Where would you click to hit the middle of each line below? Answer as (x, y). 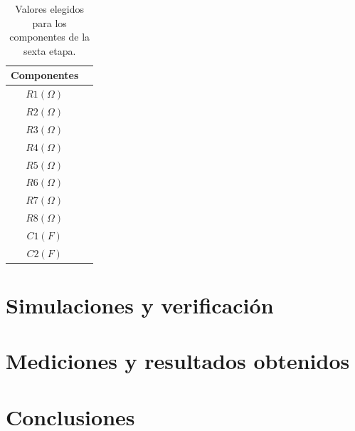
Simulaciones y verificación (140, 305)
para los (49, 22)
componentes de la (50, 37)
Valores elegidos (49, 9)
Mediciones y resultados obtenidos (178, 361)
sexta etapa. (49, 50)
